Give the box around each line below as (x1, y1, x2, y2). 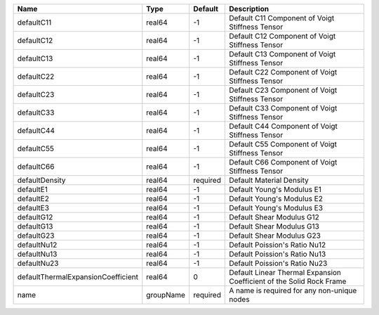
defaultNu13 (17, 250, 58, 259)
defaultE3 (17, 203, 49, 212)
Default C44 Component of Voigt (229, 122, 338, 131)
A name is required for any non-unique (229, 285, 357, 295)
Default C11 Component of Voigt (229, 13, 335, 22)
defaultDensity (17, 176, 66, 185)
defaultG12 (17, 212, 53, 221)
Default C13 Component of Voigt (229, 49, 336, 59)
